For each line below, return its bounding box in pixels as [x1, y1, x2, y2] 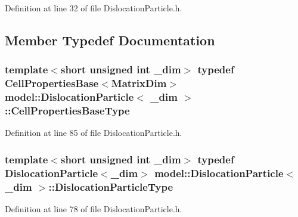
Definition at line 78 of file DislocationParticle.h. [5, 203, 182, 215]
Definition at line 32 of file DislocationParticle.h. [5, 2, 182, 14]
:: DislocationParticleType [48, 179, 173, 194]
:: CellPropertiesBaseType [5, 103, 130, 118]
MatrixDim [111, 76, 167, 91]
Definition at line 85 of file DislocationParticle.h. [5, 126, 182, 139]
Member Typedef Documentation [5, 30, 215, 49]
